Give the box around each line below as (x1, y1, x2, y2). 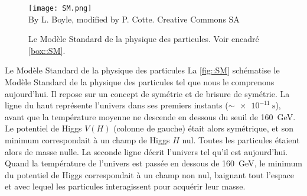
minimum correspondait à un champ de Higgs (5, 134, 170, 146)
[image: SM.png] (28, 4, 92, 12)
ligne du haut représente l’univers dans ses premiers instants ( (5, 99, 228, 111)
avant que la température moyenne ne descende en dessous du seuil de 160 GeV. (5, 110, 296, 123)
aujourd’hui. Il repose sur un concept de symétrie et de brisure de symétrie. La (5, 87, 290, 99)
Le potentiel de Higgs (5, 122, 82, 134)
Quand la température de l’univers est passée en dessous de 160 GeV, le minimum (5, 157, 302, 169)
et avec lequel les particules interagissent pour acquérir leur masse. (5, 180, 246, 192)
